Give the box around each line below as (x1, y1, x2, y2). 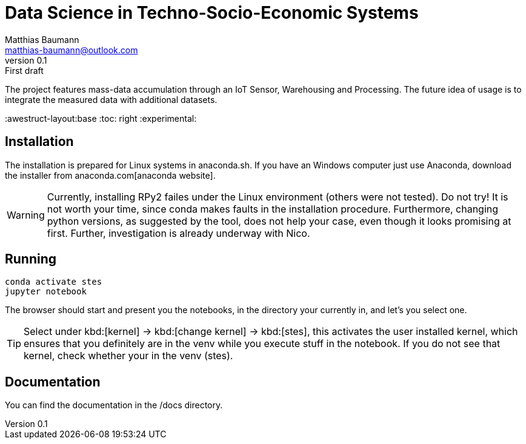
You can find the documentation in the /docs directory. (5, 400, 223, 411)
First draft (5, 65, 44, 76)
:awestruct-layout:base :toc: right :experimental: (5, 113, 197, 124)
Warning (7, 208, 45, 221)
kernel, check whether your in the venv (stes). (24, 350, 233, 362)
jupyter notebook (5, 287, 87, 297)
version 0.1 (5, 55, 47, 65)
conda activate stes (5, 277, 102, 287)
